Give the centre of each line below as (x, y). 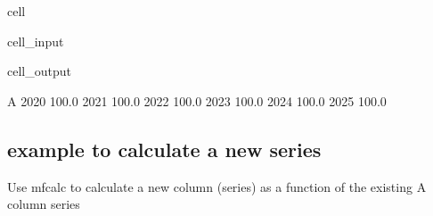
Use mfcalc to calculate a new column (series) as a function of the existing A (217, 186)
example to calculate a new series (164, 149)
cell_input (36, 41)
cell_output (39, 71)
